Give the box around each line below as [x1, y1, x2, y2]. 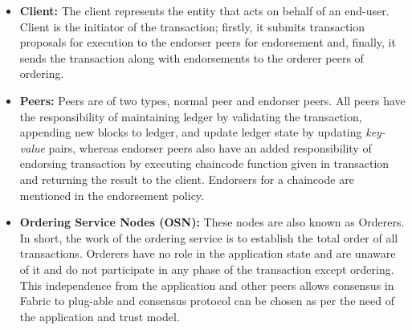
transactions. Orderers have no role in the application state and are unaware [19, 245, 396, 262]
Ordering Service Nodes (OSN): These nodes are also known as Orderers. [19, 214, 405, 230]
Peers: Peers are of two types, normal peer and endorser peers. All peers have [19, 92, 406, 108]
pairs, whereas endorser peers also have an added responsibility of [48, 139, 372, 156]
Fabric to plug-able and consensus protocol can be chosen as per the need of [19, 292, 394, 309]
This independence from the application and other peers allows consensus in [19, 276, 394, 293]
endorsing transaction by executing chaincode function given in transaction [19, 155, 390, 172]
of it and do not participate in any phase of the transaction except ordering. [19, 260, 394, 277]
